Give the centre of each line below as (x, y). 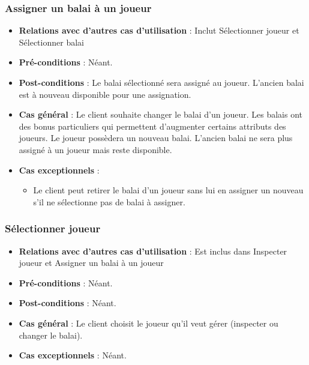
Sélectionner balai (51, 42)
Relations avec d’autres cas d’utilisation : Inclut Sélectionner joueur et (159, 30)
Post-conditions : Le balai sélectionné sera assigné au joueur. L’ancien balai (161, 82)
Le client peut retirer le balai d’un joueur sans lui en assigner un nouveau (168, 190)
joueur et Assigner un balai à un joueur (91, 263)
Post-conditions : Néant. (67, 303)
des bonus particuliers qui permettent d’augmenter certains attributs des (152, 126)
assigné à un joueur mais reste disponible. (95, 149)
